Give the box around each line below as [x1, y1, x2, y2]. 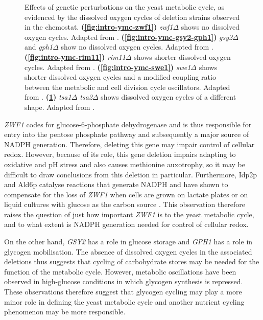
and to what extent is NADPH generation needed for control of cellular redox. [4, 219, 249, 230]
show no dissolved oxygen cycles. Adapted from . [61, 41, 213, 52]
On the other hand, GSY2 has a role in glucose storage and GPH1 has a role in [4, 236, 253, 247]
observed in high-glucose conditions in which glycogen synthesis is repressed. [4, 276, 243, 287]
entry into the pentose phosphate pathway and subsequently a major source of [4, 129, 249, 140]
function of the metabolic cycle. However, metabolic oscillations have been [4, 266, 236, 277]
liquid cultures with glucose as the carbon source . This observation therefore [4, 199, 246, 210]
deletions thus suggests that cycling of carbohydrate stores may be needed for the [4, 256, 259, 267]
